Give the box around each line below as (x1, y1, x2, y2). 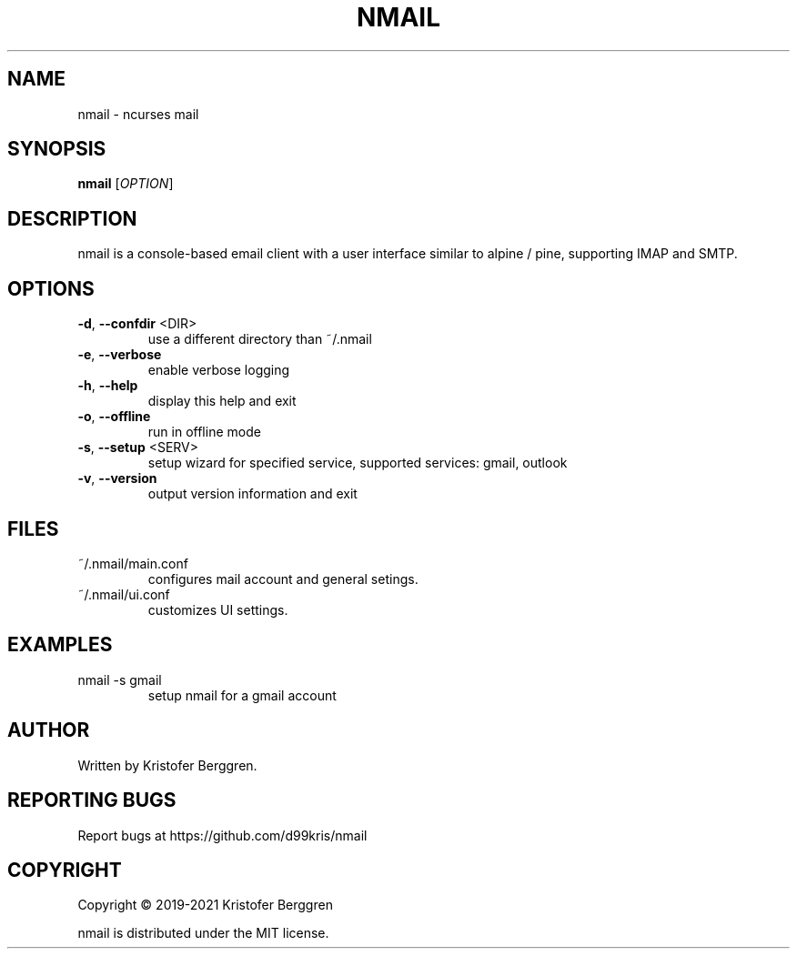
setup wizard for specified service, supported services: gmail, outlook (147, 455, 568, 471)
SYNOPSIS (7, 137, 106, 161)
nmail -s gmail (77, 671, 162, 688)
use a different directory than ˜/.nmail (147, 331, 372, 347)
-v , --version (77, 470, 157, 487)
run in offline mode (147, 424, 261, 440)
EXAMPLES (7, 633, 113, 657)
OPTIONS (7, 277, 95, 300)
